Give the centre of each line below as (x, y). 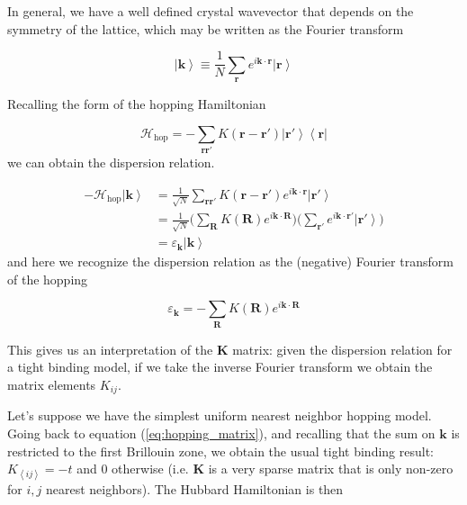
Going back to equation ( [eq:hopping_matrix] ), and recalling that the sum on (221, 433)
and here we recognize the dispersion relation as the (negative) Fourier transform (230, 262)
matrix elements (52, 384)
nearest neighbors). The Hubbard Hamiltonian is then (194, 489)
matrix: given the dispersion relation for (342, 349)
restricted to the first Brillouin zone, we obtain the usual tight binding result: (221, 451)
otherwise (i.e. (150, 469)
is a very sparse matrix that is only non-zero (331, 469)
